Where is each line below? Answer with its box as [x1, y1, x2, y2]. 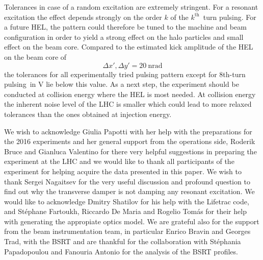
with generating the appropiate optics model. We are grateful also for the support [4, 216, 259, 226]
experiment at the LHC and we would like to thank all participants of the [4, 156, 234, 167]
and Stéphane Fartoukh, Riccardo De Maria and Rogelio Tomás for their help [4, 206, 247, 217]
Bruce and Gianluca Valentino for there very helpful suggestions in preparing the [4, 146, 257, 156]
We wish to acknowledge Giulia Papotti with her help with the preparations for [4, 126, 252, 136]
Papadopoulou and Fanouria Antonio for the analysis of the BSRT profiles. [4, 246, 238, 256]
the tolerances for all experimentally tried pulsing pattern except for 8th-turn [4, 68, 246, 79]
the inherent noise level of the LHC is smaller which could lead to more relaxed [4, 99, 252, 109]
